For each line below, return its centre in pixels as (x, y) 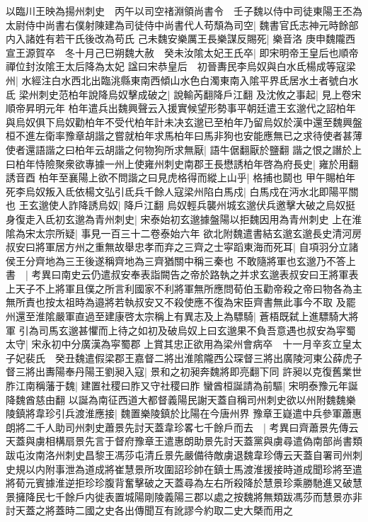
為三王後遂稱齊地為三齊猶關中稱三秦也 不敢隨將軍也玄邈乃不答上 (205, 260)
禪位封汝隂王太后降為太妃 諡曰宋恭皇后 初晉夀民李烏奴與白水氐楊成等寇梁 (181, 66)
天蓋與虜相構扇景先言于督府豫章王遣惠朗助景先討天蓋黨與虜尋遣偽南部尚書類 (184, 441)
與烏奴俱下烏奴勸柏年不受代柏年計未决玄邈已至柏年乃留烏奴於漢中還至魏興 (179, 121)
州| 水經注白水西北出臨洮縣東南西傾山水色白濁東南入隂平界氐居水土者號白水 (182, 80)
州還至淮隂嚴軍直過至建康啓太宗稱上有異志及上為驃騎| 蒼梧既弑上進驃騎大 (177, 316)
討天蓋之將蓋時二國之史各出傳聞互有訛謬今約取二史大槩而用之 (149, 510)
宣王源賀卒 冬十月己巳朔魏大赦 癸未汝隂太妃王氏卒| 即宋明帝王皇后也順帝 (182, 52)
